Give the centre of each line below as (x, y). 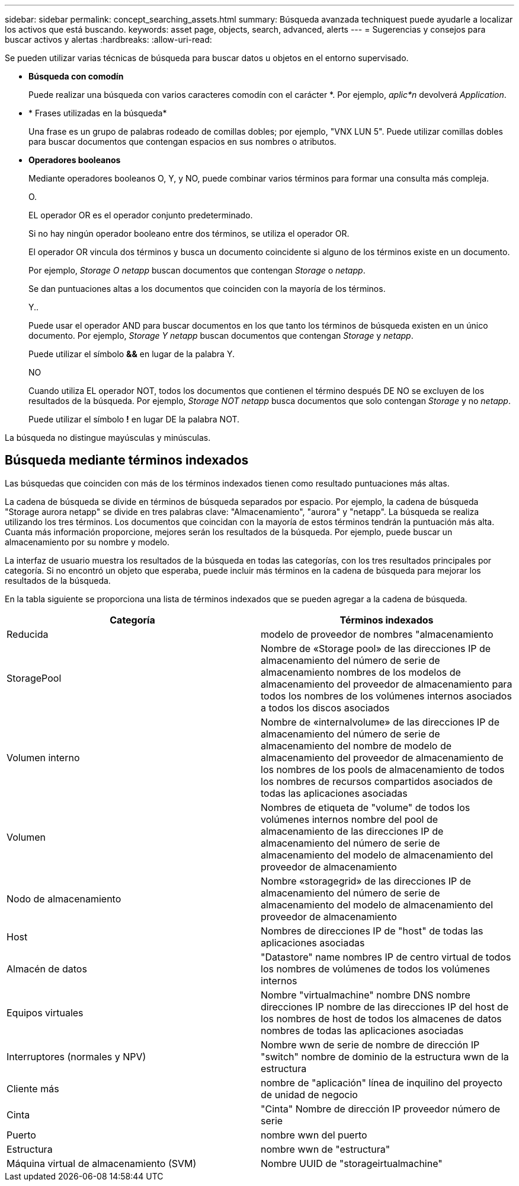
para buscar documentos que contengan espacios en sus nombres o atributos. (182, 142)
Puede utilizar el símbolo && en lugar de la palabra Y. (132, 354)
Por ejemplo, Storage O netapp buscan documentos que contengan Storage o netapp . (197, 270)
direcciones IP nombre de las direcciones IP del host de (385, 1007)
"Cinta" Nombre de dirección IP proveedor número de (381, 1109)
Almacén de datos (47, 969)
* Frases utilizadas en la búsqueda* (98, 113)
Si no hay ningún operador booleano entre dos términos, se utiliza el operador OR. (189, 233)
